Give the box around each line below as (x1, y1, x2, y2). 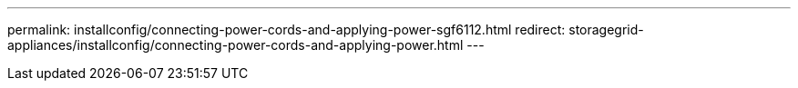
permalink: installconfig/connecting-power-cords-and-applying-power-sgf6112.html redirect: (7, 22, 566, 37)
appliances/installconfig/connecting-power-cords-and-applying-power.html (7, 37, 464, 53)
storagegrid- (568, 22, 644, 37)
